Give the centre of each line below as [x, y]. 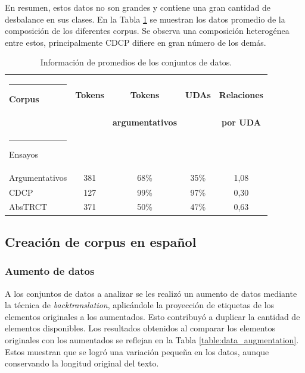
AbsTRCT [28, 207]
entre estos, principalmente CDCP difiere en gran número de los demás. [136, 42]
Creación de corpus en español [101, 241]
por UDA [241, 122]
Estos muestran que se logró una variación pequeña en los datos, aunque [137, 351]
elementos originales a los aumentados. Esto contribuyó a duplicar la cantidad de [152, 316]
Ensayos [24, 154]
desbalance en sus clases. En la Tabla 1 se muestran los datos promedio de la [145, 19]
